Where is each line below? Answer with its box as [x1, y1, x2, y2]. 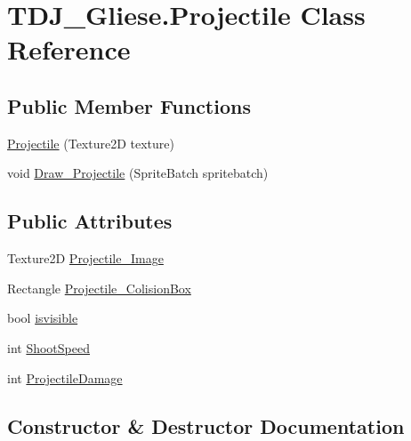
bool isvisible [7, 309, 78, 327]
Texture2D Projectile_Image [7, 249, 164, 268]
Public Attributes [7, 207, 173, 235]
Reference [7, 31, 131, 68]
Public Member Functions [7, 92, 251, 119]
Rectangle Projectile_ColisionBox [7, 278, 191, 297]
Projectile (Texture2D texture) [7, 133, 174, 152]
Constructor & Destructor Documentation [7, 412, 405, 439]
